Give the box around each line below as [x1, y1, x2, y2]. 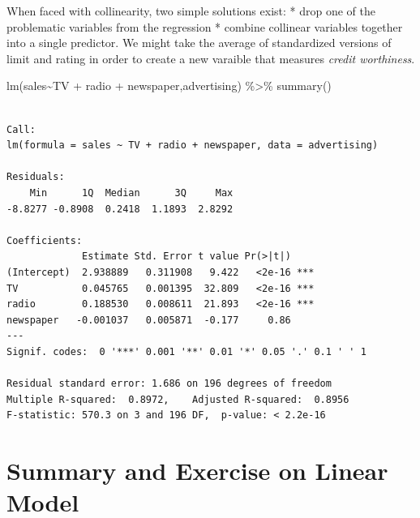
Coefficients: [6, 234, 83, 246]
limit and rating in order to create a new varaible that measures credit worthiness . [6, 49, 415, 66]
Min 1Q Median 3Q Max [29, 186, 234, 199]
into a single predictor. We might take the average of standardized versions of [6, 34, 392, 51]
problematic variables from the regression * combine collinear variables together [6, 18, 403, 35]
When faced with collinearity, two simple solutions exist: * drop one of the [6, 2, 375, 19]
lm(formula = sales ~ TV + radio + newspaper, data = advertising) [6, 139, 379, 152]
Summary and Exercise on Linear [6, 454, 388, 487]
